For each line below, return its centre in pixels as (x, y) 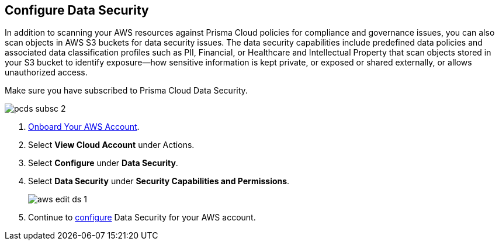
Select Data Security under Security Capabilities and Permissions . (159, 181)
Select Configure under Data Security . (103, 163)
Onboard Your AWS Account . (84, 127)
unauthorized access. (46, 73)
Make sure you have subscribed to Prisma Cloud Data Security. (126, 91)
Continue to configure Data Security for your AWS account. (142, 218)
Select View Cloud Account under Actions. (111, 145)
